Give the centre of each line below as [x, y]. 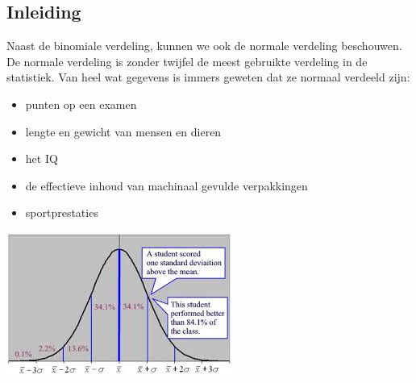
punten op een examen [81, 104]
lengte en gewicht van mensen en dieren [123, 131]
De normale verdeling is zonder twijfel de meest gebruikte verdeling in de [187, 61]
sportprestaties [62, 212]
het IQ [42, 158]
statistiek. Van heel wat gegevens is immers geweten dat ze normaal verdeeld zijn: [208, 77]
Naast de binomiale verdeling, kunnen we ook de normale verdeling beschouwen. [204, 46]
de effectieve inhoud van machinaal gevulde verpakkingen [166, 185]
